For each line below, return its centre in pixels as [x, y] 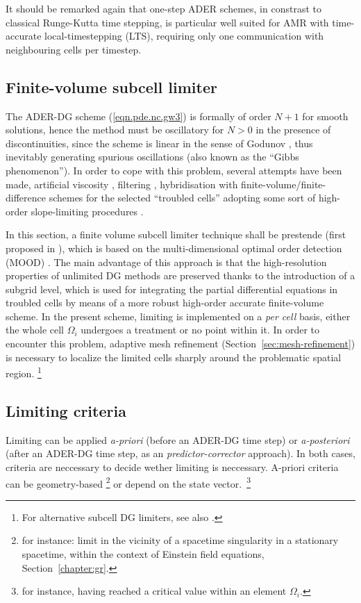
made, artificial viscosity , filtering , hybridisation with [122, 184]
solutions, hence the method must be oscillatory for [115, 130]
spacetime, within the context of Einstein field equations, [143, 553]
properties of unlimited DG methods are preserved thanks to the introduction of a [180, 275]
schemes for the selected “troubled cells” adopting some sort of [182, 198]
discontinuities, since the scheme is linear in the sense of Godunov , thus [159, 143]
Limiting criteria [66, 410]
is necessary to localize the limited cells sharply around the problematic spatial [174, 357]
